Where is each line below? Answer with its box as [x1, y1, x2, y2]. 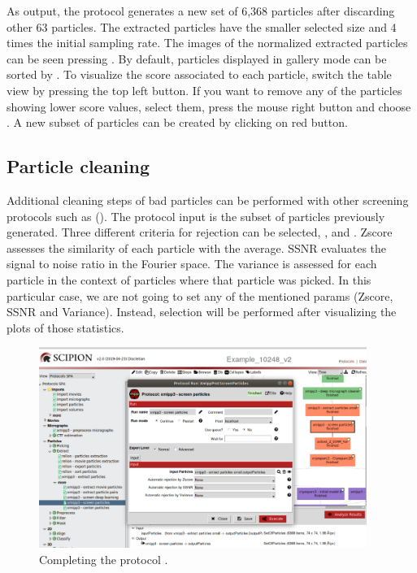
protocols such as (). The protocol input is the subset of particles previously [7, 207, 385, 224]
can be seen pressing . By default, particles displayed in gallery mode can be [7, 50, 387, 67]
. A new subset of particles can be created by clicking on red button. [7, 114, 348, 131]
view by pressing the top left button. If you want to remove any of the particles [7, 81, 402, 98]
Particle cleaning [7, 154, 150, 179]
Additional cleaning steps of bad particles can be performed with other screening [7, 191, 409, 208]
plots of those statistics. [7, 319, 124, 336]
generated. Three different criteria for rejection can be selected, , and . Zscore [7, 224, 393, 241]
